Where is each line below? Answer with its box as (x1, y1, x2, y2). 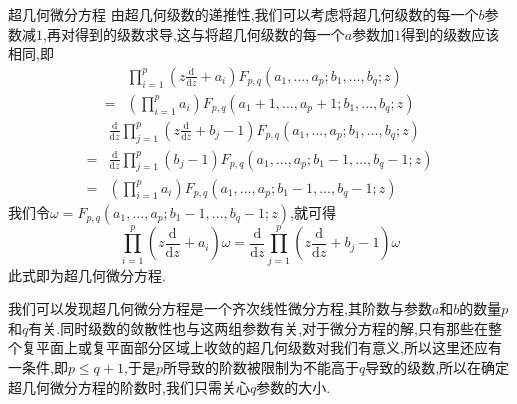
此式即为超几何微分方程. (8, 264, 166, 285)
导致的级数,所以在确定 (365, 357, 510, 378)
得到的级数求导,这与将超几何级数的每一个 (74, 23, 345, 44)
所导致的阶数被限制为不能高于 (162, 357, 359, 378)
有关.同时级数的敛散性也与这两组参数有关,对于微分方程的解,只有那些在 (28, 317, 488, 338)
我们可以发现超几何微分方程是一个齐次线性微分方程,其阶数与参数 (8, 298, 432, 319)
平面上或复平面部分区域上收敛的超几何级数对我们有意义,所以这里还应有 (35, 337, 502, 358)
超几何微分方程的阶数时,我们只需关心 (8, 376, 250, 397)
